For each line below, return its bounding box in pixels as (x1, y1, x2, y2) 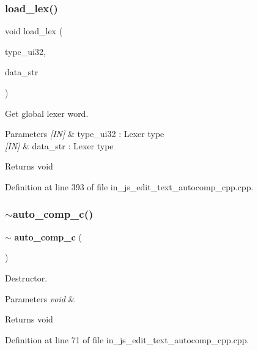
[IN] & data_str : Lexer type (5, 139, 114, 152)
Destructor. (5, 271, 48, 284)
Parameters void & (5, 292, 75, 305)
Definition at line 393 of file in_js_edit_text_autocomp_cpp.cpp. (5, 180, 254, 193)
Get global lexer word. (5, 106, 89, 119)
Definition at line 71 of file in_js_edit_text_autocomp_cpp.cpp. (5, 333, 249, 346)
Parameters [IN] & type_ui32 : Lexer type (5, 127, 164, 140)
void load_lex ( (5, 24, 63, 37)
